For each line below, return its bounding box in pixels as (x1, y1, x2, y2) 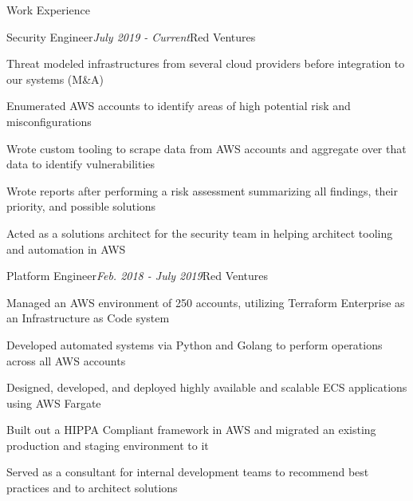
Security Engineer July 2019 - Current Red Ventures (6, 28, 256, 45)
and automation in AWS (6, 240, 126, 257)
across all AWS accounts (6, 352, 126, 369)
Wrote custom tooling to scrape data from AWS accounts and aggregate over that (6, 140, 407, 156)
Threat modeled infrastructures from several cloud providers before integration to (6, 55, 405, 72)
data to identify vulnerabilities (6, 156, 155, 172)
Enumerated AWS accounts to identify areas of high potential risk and (6, 97, 351, 114)
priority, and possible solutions (6, 198, 156, 215)
